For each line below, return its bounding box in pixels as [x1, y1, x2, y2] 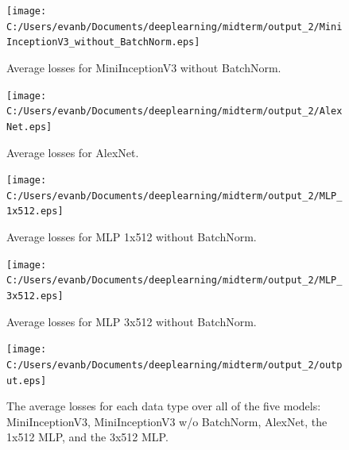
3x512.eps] [6, 290, 64, 302]
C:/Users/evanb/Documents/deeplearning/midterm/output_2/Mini [6, 21, 343, 33]
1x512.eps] [6, 206, 64, 217]
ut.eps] [6, 375, 47, 387]
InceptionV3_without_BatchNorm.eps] [6, 37, 200, 48]
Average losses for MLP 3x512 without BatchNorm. [6, 313, 257, 329]
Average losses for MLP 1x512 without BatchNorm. [6, 229, 257, 245]
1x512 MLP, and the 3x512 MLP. [6, 429, 169, 445]
